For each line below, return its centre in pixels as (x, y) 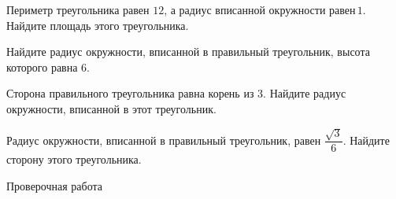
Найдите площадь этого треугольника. (98, 25)
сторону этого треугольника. (74, 159)
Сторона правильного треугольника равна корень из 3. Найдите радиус (176, 93)
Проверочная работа (54, 186)
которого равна (42, 66)
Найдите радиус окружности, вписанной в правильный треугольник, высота (188, 52)
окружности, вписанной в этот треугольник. (111, 108)
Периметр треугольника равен (78, 9)
